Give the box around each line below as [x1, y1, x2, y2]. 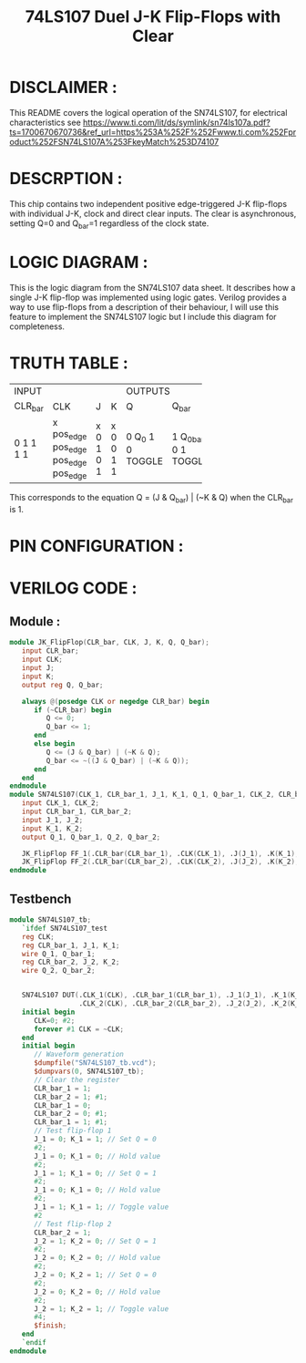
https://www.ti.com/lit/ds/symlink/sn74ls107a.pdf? [83, 117, 270, 128]
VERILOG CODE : [9, 577, 138, 598]
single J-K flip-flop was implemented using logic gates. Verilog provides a [9, 292, 287, 303]
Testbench [9, 891, 72, 906]
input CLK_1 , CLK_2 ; [21, 799, 100, 808]
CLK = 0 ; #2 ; [33, 1016, 76, 1025]
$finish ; [33, 1321, 67, 1330]
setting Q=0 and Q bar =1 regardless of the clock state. [9, 217, 209, 231]
